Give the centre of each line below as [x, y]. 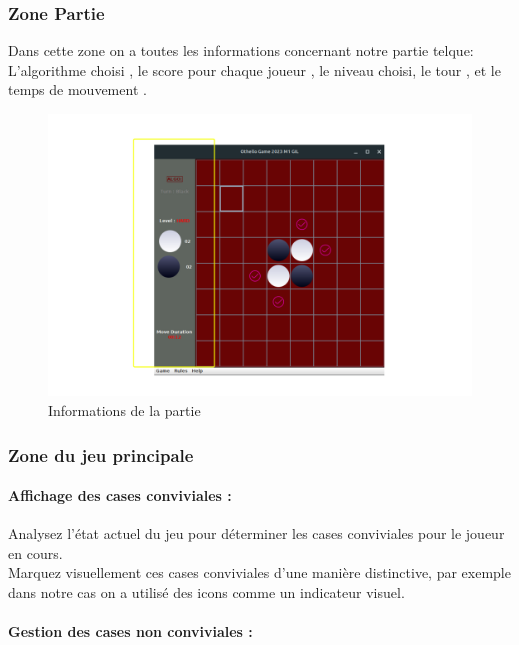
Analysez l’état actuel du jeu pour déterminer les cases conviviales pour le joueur [256, 533]
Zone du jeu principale [101, 454]
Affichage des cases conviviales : [120, 495]
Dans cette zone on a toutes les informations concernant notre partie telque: [241, 50]
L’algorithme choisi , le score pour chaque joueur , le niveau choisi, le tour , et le [254, 69]
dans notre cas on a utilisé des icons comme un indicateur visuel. [206, 592]
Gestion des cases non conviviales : [130, 631]
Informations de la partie [124, 409]
